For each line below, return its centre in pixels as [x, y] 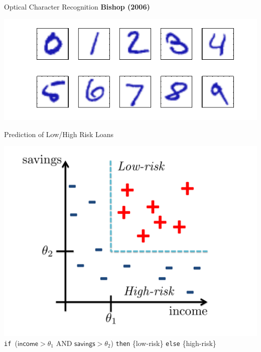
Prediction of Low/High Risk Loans [59, 134]
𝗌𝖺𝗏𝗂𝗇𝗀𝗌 [85, 344]
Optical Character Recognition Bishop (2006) [77, 7]
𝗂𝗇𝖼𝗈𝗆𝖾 [28, 344]
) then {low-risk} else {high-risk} [163, 343]
